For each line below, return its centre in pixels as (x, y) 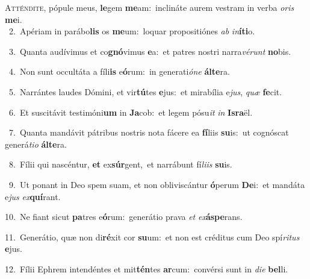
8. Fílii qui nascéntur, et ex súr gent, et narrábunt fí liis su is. (120, 164)
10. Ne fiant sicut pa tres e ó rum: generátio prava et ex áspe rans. (124, 217)
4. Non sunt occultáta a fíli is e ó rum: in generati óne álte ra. (119, 71)
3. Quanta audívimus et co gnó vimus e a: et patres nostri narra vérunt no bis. (150, 51)
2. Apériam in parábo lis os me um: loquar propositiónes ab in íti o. (132, 31)
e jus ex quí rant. (33, 196)
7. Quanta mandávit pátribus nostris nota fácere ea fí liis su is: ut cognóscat (149, 132)
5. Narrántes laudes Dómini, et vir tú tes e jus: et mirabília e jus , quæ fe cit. (145, 91)
